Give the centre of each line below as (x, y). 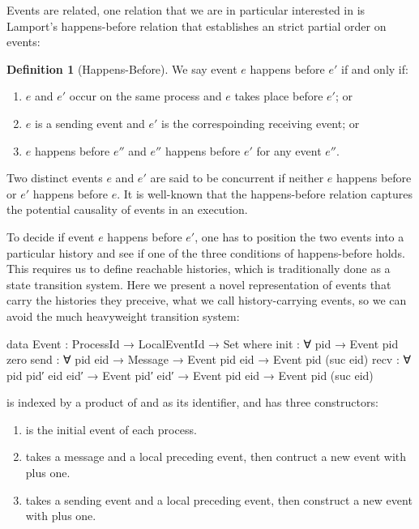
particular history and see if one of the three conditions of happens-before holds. (206, 252)
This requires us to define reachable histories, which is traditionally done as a (199, 269)
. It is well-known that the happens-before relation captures (265, 193)
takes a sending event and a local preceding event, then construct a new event (219, 499)
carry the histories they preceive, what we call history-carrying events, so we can (207, 300)
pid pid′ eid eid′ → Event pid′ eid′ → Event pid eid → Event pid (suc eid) (190, 375)
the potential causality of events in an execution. (127, 209)
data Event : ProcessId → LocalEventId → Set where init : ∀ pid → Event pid (203, 343)
